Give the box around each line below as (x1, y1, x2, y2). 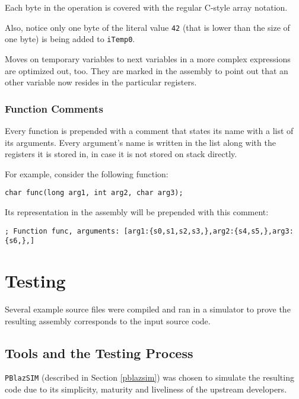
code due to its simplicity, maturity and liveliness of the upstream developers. (5, 383, 287, 395)
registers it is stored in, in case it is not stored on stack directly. (5, 148, 237, 160)
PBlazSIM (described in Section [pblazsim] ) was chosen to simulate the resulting (5, 371, 294, 384)
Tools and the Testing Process (5, 343, 193, 362)
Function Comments (5, 101, 103, 116)
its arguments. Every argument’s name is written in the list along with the (5, 136, 276, 148)
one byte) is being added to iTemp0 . (5, 33, 135, 45)
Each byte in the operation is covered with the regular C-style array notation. (5, 1, 288, 13)
